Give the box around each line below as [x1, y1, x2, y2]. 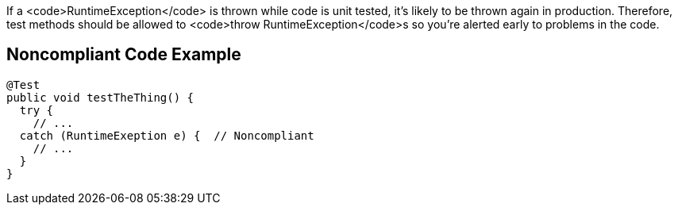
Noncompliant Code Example [6, 44, 241, 65]
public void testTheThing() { [6, 90, 195, 104]
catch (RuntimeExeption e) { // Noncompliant [19, 129, 314, 142]
